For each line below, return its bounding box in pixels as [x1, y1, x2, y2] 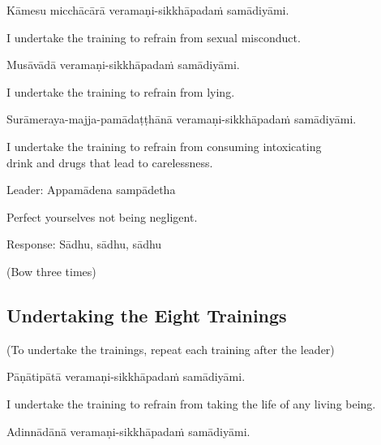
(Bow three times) [6, 262, 96, 279]
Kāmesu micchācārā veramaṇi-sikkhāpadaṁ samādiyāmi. [6, 2, 289, 18]
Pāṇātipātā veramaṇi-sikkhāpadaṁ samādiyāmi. [6, 368, 246, 385]
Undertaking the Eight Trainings [6, 302, 287, 327]
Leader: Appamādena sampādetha [6, 181, 176, 198]
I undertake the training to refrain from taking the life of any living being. [6, 395, 376, 412]
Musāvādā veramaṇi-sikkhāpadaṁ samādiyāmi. [6, 56, 240, 73]
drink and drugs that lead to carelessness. [6, 153, 213, 171]
